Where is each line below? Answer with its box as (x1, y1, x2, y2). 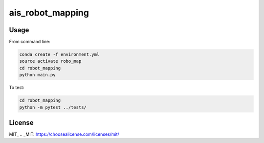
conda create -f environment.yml (19, 52, 100, 57)
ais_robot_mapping (9, 7, 89, 18)
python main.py (19, 72, 56, 78)
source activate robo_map (19, 58, 82, 64)
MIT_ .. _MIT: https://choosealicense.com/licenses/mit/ (9, 131, 119, 137)
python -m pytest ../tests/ (19, 105, 87, 110)
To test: (9, 85, 24, 90)
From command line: (9, 39, 51, 45)
